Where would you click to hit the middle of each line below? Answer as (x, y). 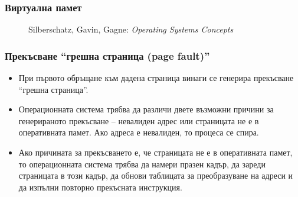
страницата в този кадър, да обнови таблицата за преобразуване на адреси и (156, 175)
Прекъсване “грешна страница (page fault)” (107, 55)
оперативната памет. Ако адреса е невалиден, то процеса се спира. (139, 132)
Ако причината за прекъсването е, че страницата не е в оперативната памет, (155, 152)
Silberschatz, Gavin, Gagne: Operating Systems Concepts (131, 29)
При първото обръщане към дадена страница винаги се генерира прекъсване (156, 78)
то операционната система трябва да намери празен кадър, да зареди (142, 164)
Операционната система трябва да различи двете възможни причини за (146, 109)
